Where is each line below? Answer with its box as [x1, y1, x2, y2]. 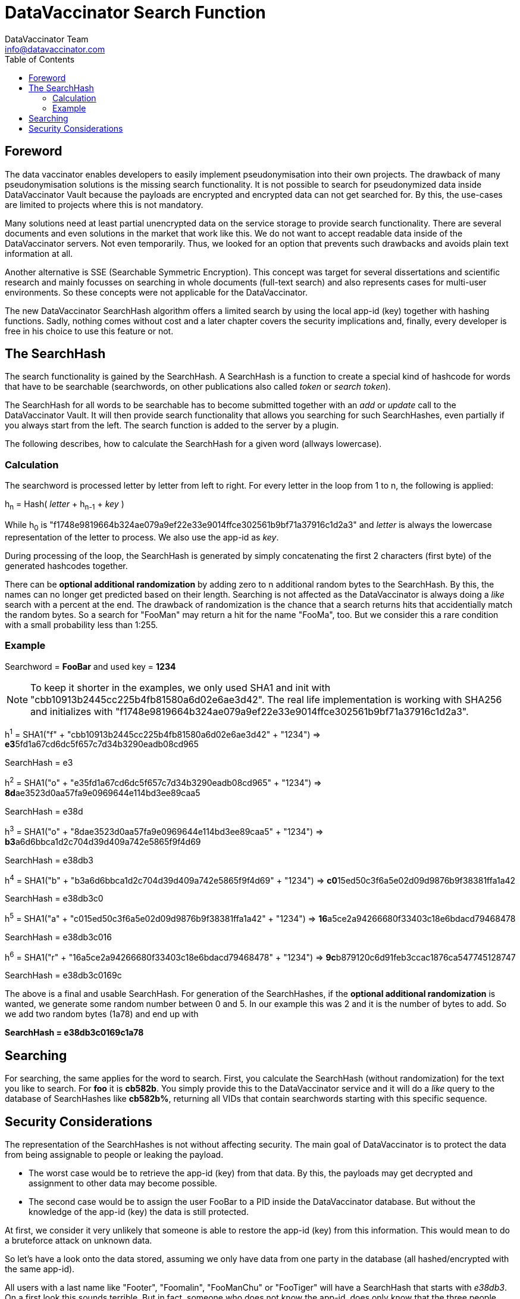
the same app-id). [5, 1264, 75, 1275]
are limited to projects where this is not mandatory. [5, 199, 203, 210]
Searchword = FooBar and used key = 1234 [5, 661, 176, 672]
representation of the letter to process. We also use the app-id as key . [5, 532, 279, 542]
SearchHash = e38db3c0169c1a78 [5, 1027, 144, 1038]
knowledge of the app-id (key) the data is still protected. [29, 1207, 249, 1217]
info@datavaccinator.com [5, 43, 105, 54]
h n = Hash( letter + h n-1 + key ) [5, 499, 124, 511]
